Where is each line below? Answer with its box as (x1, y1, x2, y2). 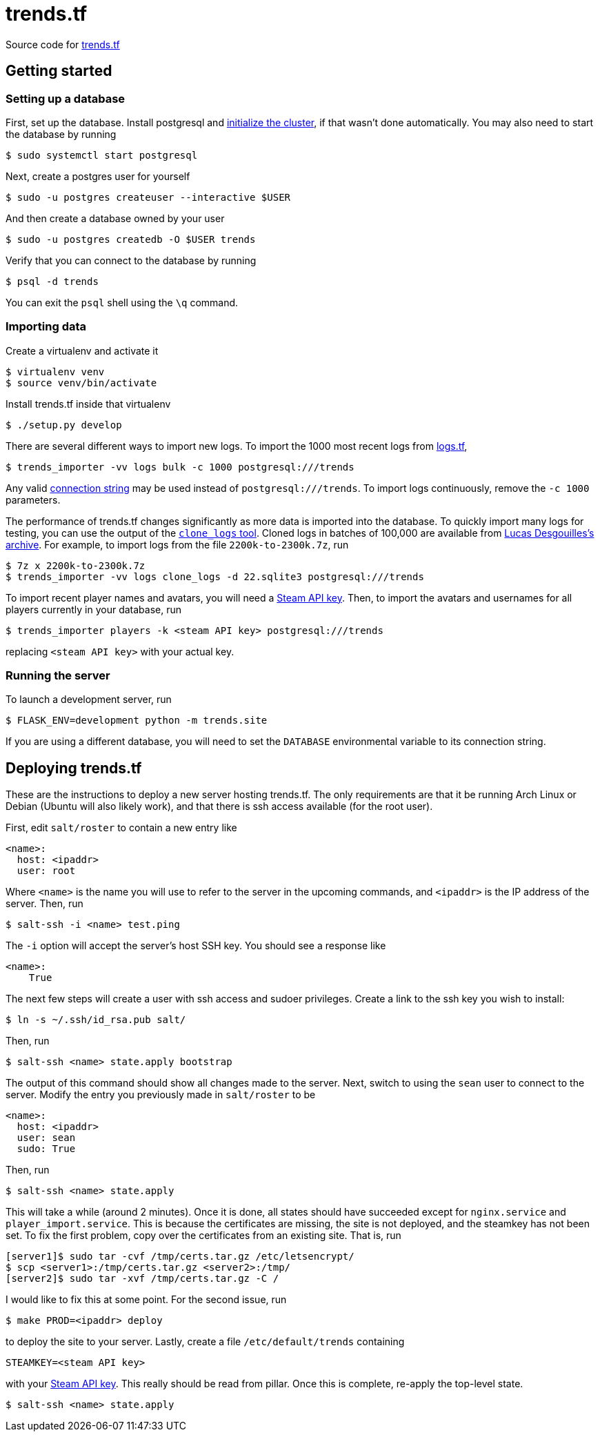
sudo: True (17, 1143, 76, 1155)
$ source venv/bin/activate (6, 377, 157, 388)
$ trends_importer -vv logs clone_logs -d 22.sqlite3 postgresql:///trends (6, 571, 424, 582)
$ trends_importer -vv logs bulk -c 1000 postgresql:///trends (6, 461, 354, 473)
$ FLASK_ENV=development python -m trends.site (6, 715, 268, 726)
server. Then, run (6, 898, 83, 910)
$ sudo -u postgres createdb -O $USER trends (6, 233, 256, 245)
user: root (17, 865, 76, 877)
